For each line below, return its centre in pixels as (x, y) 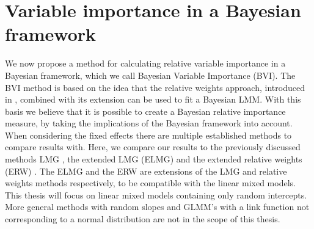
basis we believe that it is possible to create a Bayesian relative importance (145, 111)
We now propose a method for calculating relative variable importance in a (145, 63)
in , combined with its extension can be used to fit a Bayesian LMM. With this (153, 99)
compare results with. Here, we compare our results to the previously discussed (153, 147)
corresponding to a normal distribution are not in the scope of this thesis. (143, 219)
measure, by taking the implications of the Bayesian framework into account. (149, 123)
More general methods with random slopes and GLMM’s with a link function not (157, 207)
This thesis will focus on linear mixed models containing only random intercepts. (156, 194)
